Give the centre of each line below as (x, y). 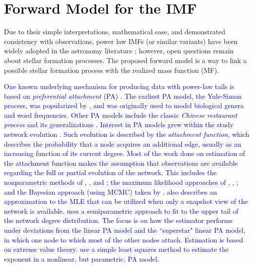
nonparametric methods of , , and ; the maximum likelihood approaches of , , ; (121, 182)
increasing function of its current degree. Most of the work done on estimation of (125, 153)
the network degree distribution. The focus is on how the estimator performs (118, 220)
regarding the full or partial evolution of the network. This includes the (110, 172)
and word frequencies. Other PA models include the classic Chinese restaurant (121, 115)
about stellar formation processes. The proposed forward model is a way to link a (126, 60)
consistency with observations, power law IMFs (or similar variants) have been (121, 41)
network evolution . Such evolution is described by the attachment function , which (127, 134)
